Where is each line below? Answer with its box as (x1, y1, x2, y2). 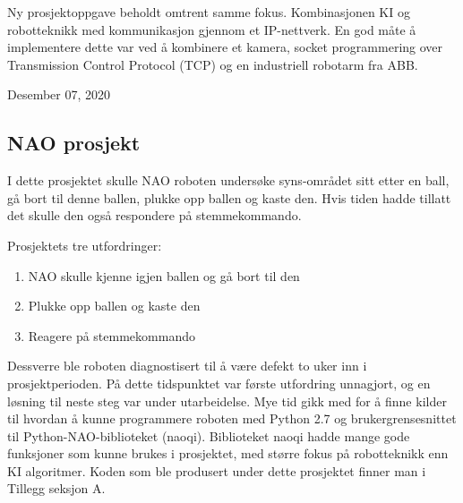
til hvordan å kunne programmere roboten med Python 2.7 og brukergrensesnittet (7, 409, 457, 428)
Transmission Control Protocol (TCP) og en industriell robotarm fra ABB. (7, 55, 418, 73)
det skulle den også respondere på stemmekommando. (7, 206, 302, 225)
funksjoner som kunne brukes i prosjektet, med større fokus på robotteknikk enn (7, 444, 449, 463)
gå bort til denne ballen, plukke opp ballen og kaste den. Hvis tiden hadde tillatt (7, 188, 451, 207)
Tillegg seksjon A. (7, 479, 106, 498)
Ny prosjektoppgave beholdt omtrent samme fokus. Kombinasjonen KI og (7, 3, 410, 21)
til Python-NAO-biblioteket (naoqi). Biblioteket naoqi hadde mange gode (7, 426, 410, 445)
